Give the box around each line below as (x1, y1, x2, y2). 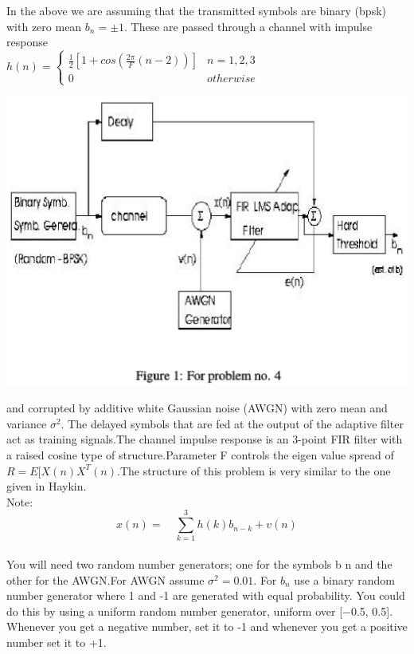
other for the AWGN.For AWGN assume (6, 571, 205, 588)
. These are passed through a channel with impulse (124, 18, 373, 34)
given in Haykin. (6, 478, 87, 494)
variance (6, 415, 47, 431)
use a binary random (294, 571, 395, 588)
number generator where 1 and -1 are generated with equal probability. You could (6, 587, 405, 604)
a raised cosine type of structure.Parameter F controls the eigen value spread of (6, 446, 394, 463)
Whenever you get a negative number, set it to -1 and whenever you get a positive (6, 618, 408, 635)
